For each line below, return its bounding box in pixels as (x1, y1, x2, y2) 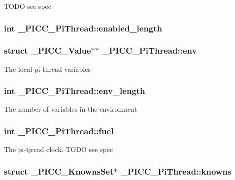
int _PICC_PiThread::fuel (4, 124, 114, 137)
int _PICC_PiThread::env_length (4, 85, 145, 97)
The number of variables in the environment (4, 104, 137, 114)
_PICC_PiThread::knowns (120, 165, 232, 177)
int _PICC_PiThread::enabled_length (4, 22, 163, 34)
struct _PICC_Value (4, 44, 91, 57)
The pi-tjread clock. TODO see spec (4, 144, 113, 154)
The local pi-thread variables (4, 63, 91, 74)
